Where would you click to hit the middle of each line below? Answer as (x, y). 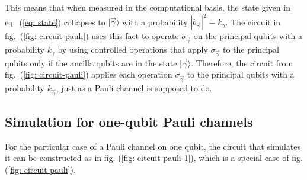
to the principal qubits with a (241, 74)
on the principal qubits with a (248, 36)
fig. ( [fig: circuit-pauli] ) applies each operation (89, 74)
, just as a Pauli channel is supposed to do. (134, 87)
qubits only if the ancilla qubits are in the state (91, 62)
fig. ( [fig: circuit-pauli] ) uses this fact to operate (92, 36)
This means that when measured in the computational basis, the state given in (148, 7)
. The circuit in (253, 22)
